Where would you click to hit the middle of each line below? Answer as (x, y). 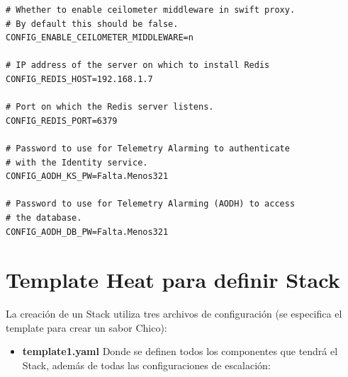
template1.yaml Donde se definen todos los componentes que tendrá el (180, 351)
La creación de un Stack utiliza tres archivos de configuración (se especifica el (174, 314)
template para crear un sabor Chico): (86, 327)
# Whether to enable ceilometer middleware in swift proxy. (151, 10)
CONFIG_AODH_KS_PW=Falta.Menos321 (87, 176)
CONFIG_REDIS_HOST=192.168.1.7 (79, 79)
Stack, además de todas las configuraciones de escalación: (146, 365)
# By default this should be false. (92, 24)
